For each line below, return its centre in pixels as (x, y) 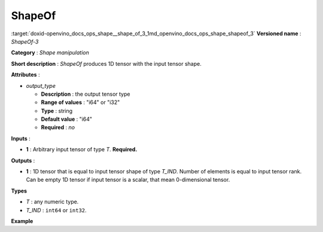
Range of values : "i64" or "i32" (80, 102)
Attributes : (25, 75)
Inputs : (21, 138)
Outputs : (23, 160)
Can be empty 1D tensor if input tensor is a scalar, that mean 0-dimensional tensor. (128, 180)
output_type (41, 86)
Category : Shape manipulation (50, 53)
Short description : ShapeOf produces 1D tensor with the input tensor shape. (106, 63)
